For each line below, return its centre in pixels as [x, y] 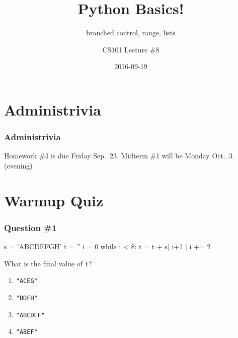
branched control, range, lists [131, 33]
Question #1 [30, 227]
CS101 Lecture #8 [131, 49]
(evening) [18, 165]
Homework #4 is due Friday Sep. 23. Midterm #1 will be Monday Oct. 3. [119, 156]
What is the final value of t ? [48, 263]
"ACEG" [27, 281]
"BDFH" [27, 298]
